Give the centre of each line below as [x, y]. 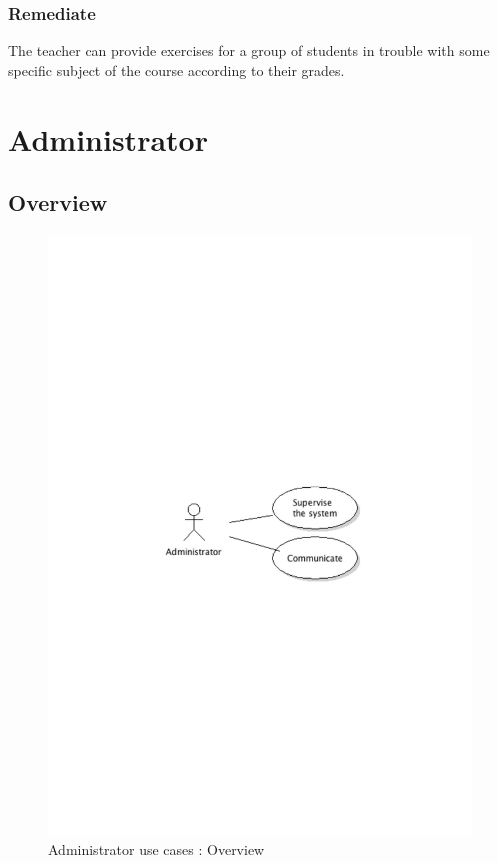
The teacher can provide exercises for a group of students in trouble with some [249, 50]
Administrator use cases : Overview [156, 848]
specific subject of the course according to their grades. [176, 69]
